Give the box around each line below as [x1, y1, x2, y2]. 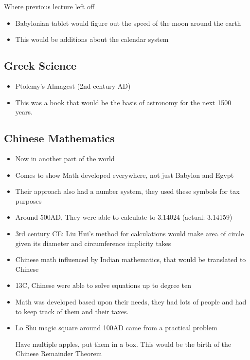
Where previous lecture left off [4, 1, 95, 11]
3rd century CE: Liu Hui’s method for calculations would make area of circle [15, 228, 244, 238]
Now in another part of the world [15, 153, 115, 163]
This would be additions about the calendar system [15, 34, 169, 44]
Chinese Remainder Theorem [15, 348, 102, 359]
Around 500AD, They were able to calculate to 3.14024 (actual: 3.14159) [15, 212, 232, 222]
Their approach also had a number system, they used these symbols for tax [15, 186, 240, 196]
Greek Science [4, 58, 76, 73]
